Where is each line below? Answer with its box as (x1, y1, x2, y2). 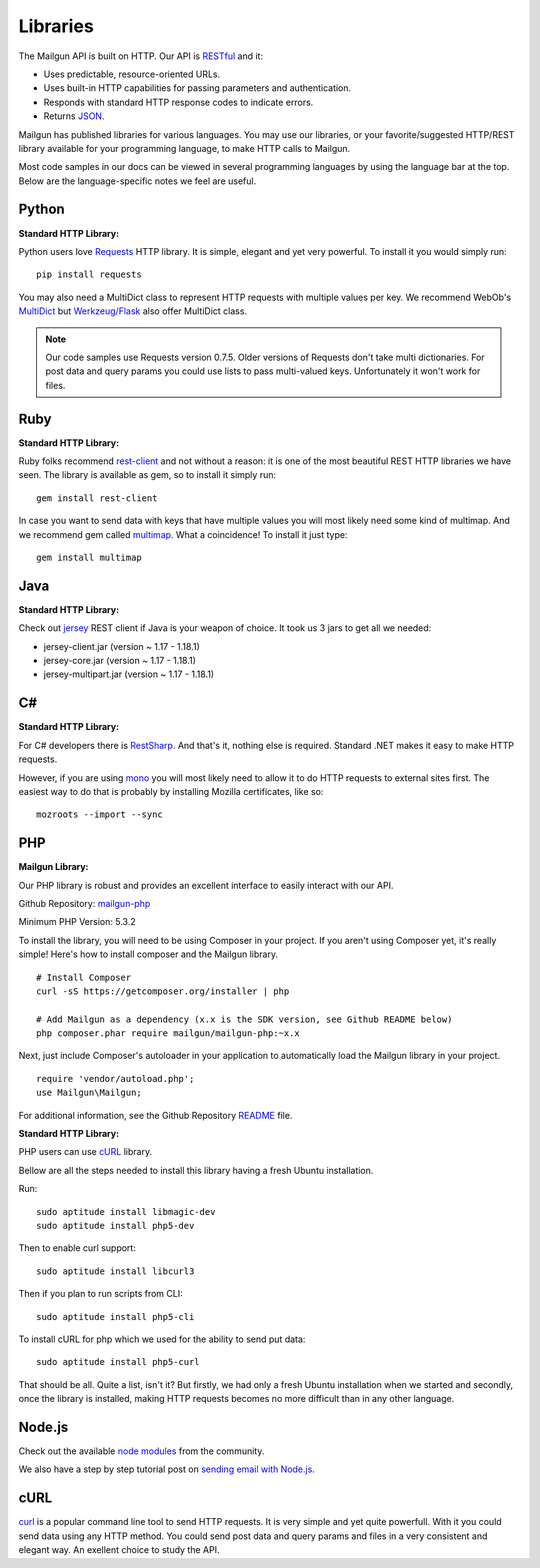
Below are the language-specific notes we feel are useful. (18, 175, 257, 187)
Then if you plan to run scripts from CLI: (18, 1288, 184, 1300)
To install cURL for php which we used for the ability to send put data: (18, 1333, 306, 1345)
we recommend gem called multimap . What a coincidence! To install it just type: (18, 528, 348, 540)
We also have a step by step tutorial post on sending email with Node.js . (18, 1463, 315, 1475)
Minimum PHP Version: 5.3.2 (18, 916, 136, 928)
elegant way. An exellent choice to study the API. (18, 1544, 220, 1556)
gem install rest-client (36, 492, 158, 504)
